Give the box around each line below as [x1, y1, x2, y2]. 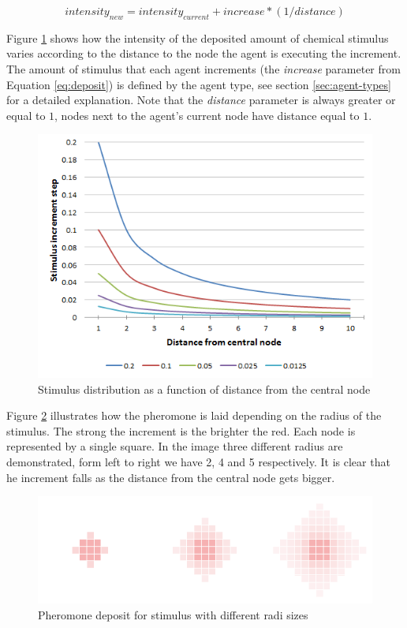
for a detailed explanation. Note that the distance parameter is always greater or [6, 92, 396, 108]
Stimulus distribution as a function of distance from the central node [38, 380, 371, 397]
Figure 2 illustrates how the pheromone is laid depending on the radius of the [6, 407, 382, 424]
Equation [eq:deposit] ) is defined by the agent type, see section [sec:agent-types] [6, 76, 391, 92]
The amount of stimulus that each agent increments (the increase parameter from [6, 60, 401, 77]
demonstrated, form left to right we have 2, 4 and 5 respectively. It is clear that [6, 453, 390, 469]
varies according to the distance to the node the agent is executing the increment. [6, 45, 401, 62]
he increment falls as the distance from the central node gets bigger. [6, 469, 335, 485]
